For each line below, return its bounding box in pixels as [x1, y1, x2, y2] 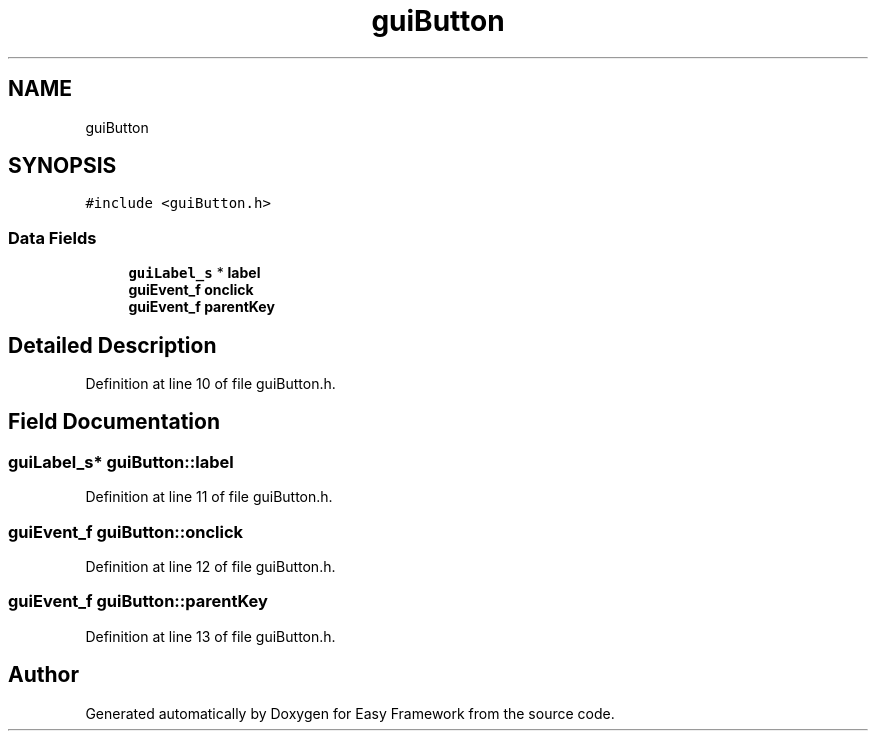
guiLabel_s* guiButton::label [8, 451, 234, 472]
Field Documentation [8, 409, 220, 435]
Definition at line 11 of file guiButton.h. [85, 488, 333, 506]
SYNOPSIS [8, 153, 117, 179]
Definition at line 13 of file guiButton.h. [85, 627, 336, 645]
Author [8, 662, 79, 688]
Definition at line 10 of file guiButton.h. [85, 375, 336, 393]
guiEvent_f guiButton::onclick [8, 521, 244, 542]
